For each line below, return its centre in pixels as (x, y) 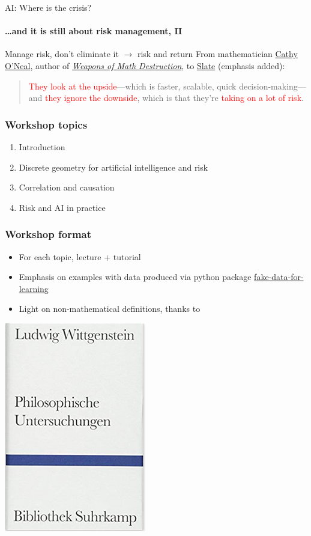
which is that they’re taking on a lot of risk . (223, 98)
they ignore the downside (91, 98)
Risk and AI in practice (62, 207)
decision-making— (273, 86)
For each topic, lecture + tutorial (80, 256)
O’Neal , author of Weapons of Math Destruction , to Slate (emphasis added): (145, 65)
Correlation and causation (67, 187)
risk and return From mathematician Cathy (217, 54)
